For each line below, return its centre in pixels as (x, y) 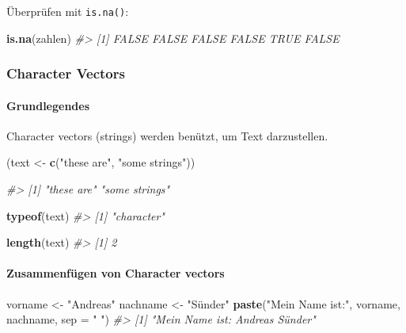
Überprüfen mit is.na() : (68, 11)
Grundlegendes (48, 105)
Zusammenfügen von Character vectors (116, 273)
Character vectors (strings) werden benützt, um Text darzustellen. (167, 135)
